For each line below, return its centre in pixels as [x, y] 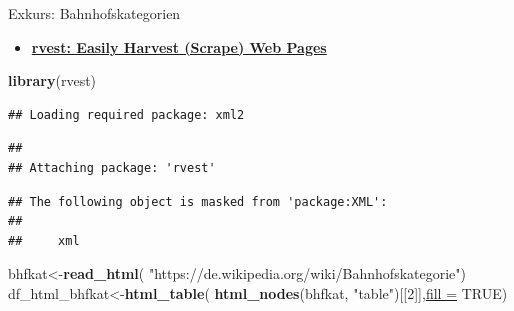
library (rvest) [52, 80]
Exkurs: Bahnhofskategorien [94, 13]
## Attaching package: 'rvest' [112, 167]
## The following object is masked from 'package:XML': [198, 201]
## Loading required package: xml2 [126, 114]
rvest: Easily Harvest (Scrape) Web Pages [179, 46]
